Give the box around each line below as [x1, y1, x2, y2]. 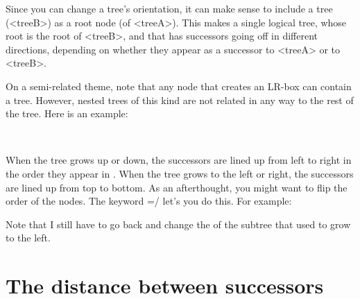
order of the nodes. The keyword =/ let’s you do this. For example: [6, 194, 292, 208]
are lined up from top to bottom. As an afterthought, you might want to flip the [6, 180, 348, 194]
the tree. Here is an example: [6, 106, 128, 121]
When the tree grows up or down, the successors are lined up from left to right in [6, 153, 352, 167]
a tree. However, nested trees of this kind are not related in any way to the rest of [6, 92, 354, 107]
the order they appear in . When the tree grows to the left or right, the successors [6, 166, 354, 180]
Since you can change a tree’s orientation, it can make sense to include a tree [6, 1, 333, 15]
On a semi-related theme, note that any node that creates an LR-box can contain [6, 78, 352, 93]
